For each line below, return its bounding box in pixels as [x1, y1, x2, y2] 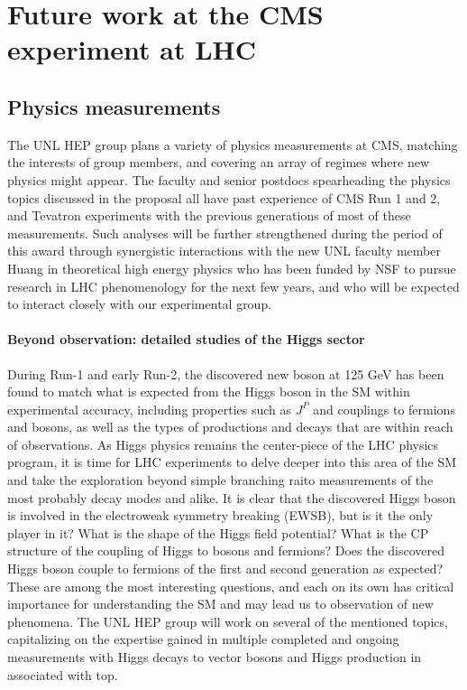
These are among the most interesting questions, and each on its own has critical [7, 576, 454, 595]
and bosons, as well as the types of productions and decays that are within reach [7, 417, 453, 436]
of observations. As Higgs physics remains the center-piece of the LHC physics [7, 434, 439, 453]
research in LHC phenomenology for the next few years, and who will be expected [7, 276, 460, 295]
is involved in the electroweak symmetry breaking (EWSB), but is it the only [7, 506, 434, 525]
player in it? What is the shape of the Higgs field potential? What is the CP [7, 523, 429, 542]
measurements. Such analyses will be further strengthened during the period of [7, 223, 443, 242]
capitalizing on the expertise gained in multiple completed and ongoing [7, 629, 399, 648]
